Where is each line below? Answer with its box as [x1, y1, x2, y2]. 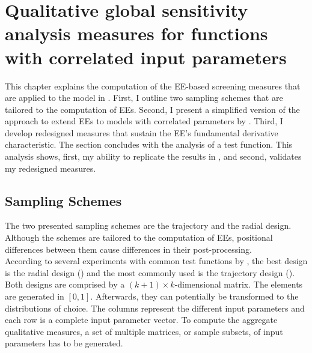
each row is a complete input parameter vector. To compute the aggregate [5, 313, 278, 326]
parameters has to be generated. [5, 337, 123, 349]
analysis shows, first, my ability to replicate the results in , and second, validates [5, 150, 302, 163]
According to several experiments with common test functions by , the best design [5, 255, 308, 267]
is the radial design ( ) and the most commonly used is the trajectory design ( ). [5, 266, 295, 279]
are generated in [5, 290, 64, 303]
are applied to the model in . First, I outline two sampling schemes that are [5, 91, 283, 104]
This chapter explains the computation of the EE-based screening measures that [5, 79, 301, 92]
